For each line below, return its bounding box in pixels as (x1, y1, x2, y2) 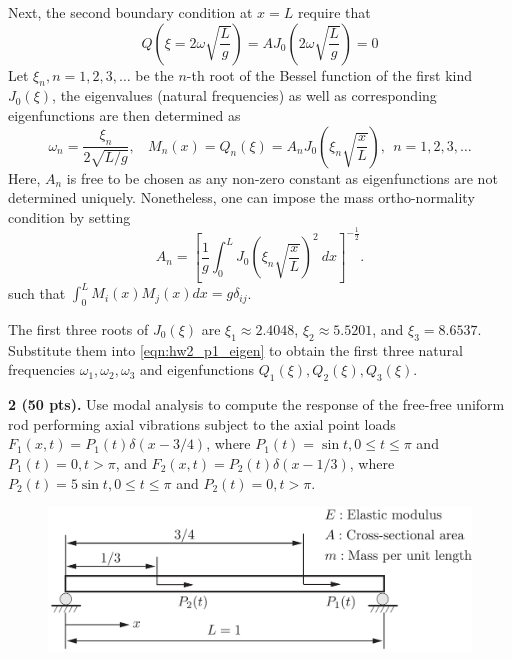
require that (297, 2, 371, 22)
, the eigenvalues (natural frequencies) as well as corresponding (52, 85, 437, 106)
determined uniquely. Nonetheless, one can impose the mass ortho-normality (8, 187, 475, 208)
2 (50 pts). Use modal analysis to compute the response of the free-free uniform (8, 394, 505, 415)
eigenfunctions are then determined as (8, 104, 241, 125)
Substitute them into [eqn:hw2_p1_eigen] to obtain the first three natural (8, 339, 463, 360)
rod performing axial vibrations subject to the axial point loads (8, 413, 396, 434)
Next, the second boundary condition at (8, 2, 253, 22)
